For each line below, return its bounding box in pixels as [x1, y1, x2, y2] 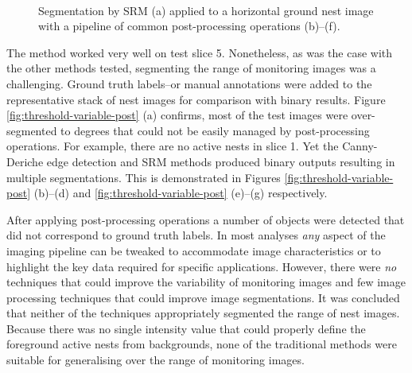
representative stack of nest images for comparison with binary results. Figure [6, 91, 386, 107]
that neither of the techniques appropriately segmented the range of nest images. [6, 305, 400, 321]
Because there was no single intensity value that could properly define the [6, 320, 366, 336]
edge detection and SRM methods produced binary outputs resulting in [46, 153, 395, 169]
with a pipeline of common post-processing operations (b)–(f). [38, 17, 340, 34]
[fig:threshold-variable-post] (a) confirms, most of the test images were [6, 107, 348, 123]
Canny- [342, 138, 378, 154]
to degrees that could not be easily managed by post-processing [60, 122, 370, 138]
